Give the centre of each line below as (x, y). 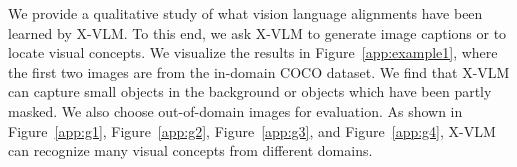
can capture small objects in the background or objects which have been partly (250, 91)
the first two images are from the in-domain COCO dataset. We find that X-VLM (259, 71)
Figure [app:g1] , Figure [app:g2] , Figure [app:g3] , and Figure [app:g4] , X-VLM (252, 130)
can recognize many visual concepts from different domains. (190, 150)
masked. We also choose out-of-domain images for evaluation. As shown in (235, 110)
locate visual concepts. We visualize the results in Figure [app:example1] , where (253, 52)
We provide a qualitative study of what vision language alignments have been (245, 13)
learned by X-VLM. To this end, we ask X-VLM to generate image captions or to (257, 32)
